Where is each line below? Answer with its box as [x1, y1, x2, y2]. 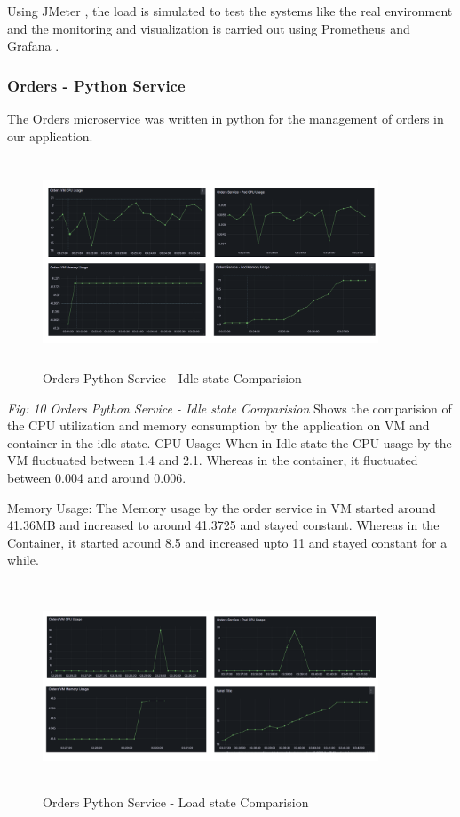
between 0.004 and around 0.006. [7, 469, 186, 487]
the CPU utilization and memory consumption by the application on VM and [7, 416, 430, 435]
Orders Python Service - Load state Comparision [43, 792, 309, 811]
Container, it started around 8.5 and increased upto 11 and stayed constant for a [7, 533, 448, 551]
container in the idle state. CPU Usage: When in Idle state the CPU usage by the [7, 433, 452, 452]
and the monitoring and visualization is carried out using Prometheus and [7, 19, 410, 37]
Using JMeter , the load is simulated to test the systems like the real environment [7, 2, 453, 20]
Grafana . [7, 36, 59, 55]
